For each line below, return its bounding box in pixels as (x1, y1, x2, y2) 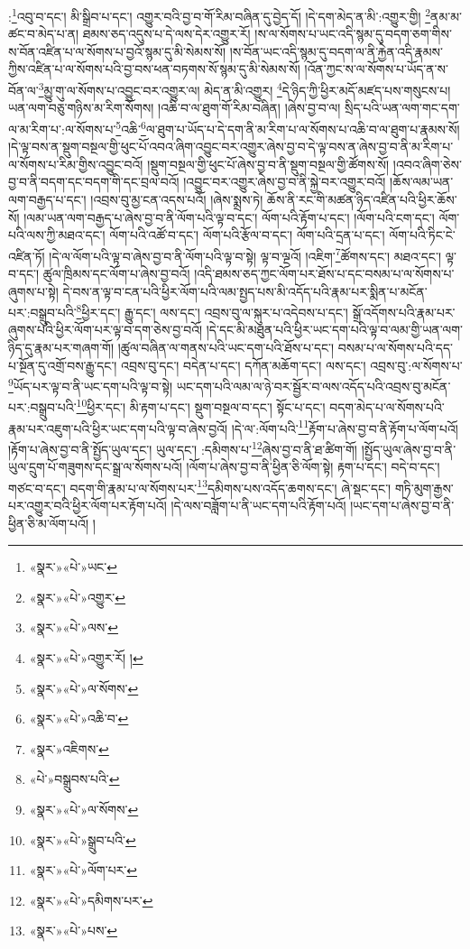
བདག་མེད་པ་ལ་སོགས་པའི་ (329, 398, 445, 417)
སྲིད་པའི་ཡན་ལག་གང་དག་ (344, 98, 460, 117)
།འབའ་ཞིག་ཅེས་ (392, 154, 462, 173)
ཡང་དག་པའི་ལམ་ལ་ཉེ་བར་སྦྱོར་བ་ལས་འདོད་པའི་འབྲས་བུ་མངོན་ (176, 376, 451, 395)
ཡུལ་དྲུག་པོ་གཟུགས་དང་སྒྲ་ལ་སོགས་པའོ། (8, 457, 182, 476)
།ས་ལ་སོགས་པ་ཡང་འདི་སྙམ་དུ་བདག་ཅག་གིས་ (254, 24, 452, 43)
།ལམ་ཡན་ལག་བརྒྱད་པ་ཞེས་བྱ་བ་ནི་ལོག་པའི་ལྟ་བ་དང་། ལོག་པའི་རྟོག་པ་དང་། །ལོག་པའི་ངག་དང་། (23, 207, 435, 226)
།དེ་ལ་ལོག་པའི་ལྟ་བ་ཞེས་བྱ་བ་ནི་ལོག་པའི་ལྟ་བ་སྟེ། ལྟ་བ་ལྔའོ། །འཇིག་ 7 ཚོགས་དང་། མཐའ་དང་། (49, 244, 441, 265)
